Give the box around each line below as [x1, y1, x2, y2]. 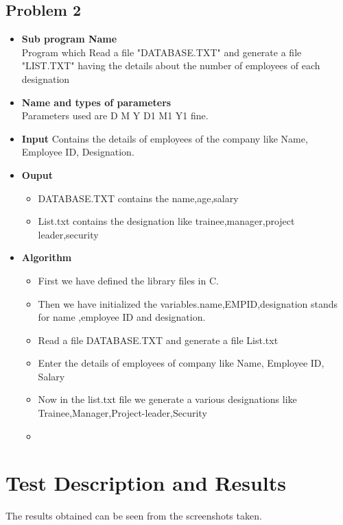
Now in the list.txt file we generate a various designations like [38, 392, 297, 406]
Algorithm [21, 250, 72, 265]
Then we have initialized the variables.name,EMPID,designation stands [38, 296, 338, 310]
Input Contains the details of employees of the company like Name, [21, 131, 308, 145]
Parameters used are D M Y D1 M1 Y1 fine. [21, 108, 209, 123]
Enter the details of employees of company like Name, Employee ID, [38, 356, 324, 370]
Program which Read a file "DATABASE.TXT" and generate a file [21, 45, 302, 59]
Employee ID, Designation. [21, 145, 134, 159]
